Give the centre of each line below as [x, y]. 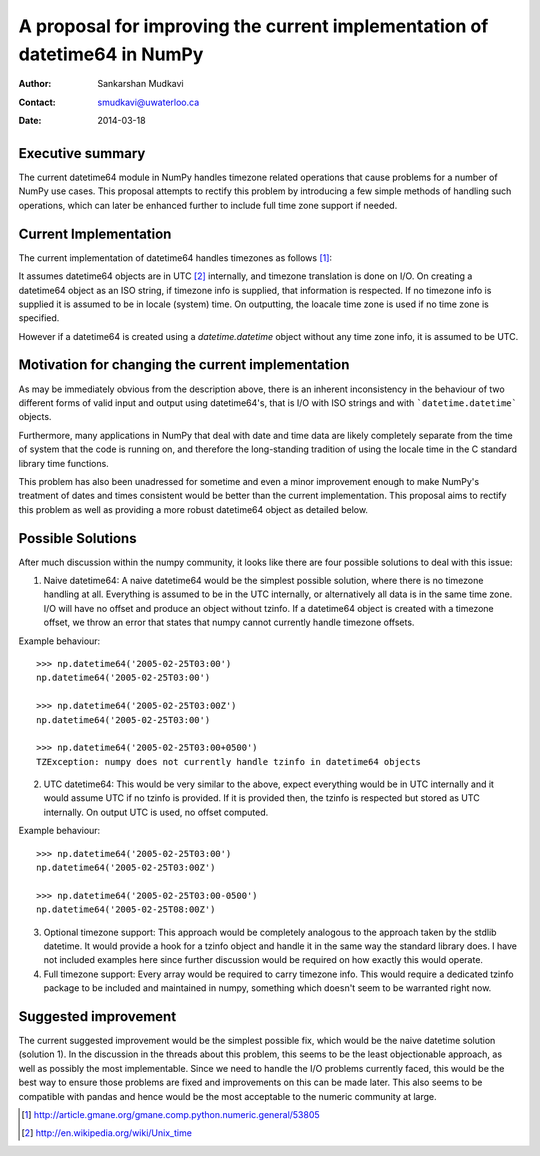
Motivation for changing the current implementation [184, 365]
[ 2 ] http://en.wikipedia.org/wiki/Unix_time [106, 1133]
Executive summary [82, 153]
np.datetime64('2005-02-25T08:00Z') [126, 909]
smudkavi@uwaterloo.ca [148, 102]
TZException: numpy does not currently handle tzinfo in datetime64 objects [229, 761]
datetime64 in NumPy [111, 54]
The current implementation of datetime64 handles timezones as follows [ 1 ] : [175, 257]
